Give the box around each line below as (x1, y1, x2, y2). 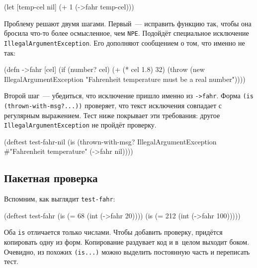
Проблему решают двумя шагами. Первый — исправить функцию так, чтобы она (4, 18, 252, 28)
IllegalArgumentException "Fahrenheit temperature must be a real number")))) (4, 73, 246, 84)
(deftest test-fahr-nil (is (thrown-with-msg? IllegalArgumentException (4, 136, 217, 146)
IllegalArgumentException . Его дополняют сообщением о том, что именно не (4, 37, 245, 48)
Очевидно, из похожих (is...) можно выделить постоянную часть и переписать (4, 246, 250, 257)
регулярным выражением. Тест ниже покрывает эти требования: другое (4, 110, 220, 120)
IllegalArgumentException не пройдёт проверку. (4, 120, 157, 130)
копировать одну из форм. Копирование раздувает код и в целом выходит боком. (4, 237, 250, 247)
